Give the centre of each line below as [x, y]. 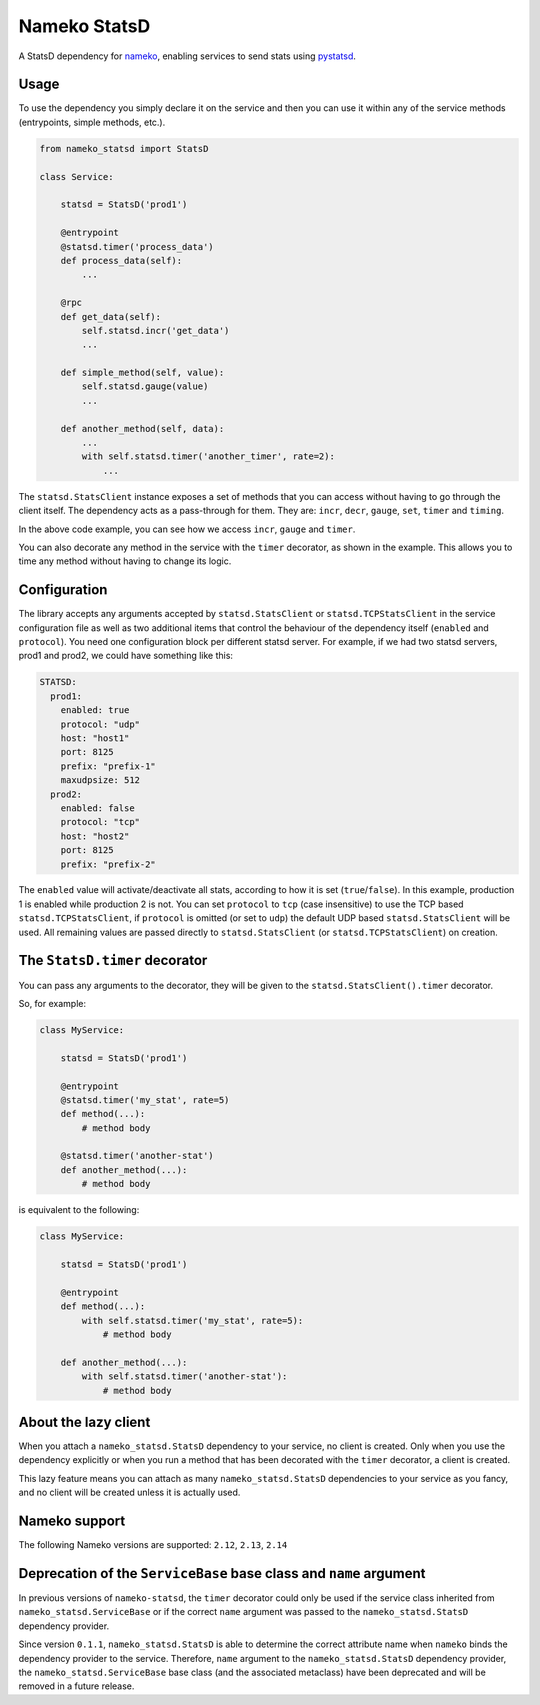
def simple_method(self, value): [142, 373]
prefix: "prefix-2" [108, 864]
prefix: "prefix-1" [108, 766]
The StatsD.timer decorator [113, 960]
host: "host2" [95, 836]
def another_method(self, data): [142, 428]
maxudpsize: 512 [100, 780]
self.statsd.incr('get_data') [155, 330]
